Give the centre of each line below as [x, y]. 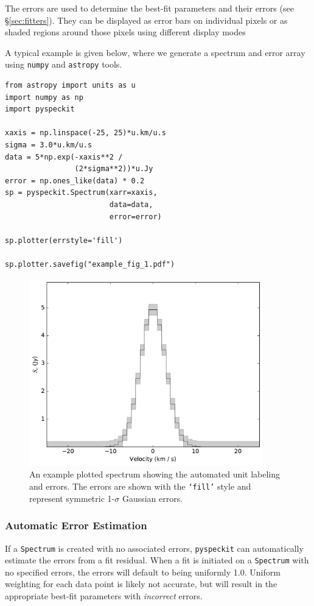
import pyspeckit [40, 109]
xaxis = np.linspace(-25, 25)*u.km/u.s [85, 133]
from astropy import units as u [70, 86]
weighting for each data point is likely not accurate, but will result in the [141, 584]
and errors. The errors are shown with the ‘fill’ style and [140, 486]
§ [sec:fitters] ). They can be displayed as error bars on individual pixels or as [146, 20]
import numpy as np [44, 97]
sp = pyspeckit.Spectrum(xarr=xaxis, [81, 193]
